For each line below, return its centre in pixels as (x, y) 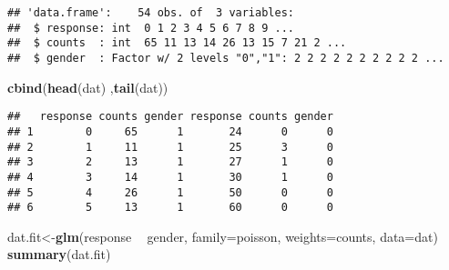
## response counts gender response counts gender (170, 117)
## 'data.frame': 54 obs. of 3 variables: (151, 13)
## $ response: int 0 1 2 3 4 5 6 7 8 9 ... (151, 28)
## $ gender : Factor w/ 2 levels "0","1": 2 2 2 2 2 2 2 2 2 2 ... (226, 58)
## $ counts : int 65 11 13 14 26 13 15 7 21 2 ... (177, 43)
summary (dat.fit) (59, 254)
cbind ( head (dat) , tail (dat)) (88, 87)
